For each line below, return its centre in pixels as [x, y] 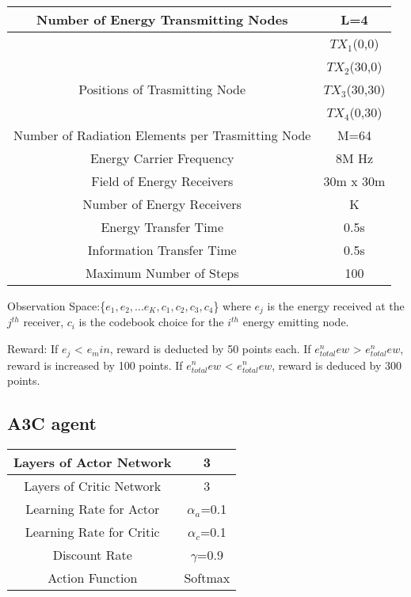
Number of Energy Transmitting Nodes [162, 19]
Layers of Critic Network [93, 485]
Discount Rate [92, 554]
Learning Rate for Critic [92, 531]
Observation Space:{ [57, 306]
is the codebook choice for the [151, 322]
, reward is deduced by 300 [337, 365]
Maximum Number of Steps [162, 273]
